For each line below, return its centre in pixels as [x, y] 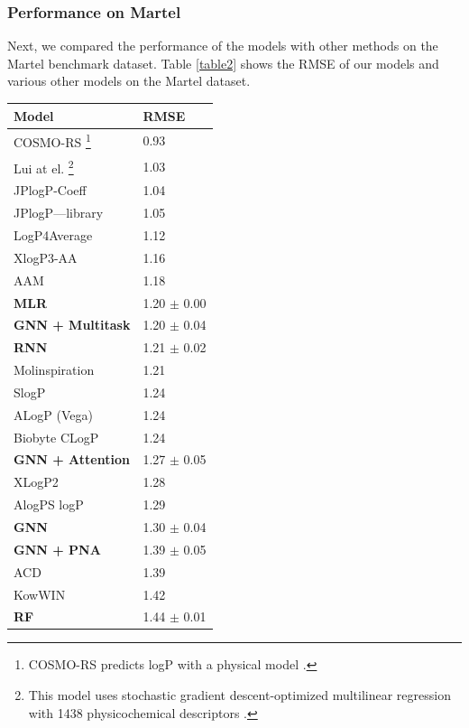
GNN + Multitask [72, 325]
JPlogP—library [59, 213]
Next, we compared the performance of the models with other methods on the [223, 46]
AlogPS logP [49, 504]
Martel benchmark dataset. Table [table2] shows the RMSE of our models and [223, 63]
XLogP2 [36, 482]
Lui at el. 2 [44, 166]
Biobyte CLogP [56, 437]
